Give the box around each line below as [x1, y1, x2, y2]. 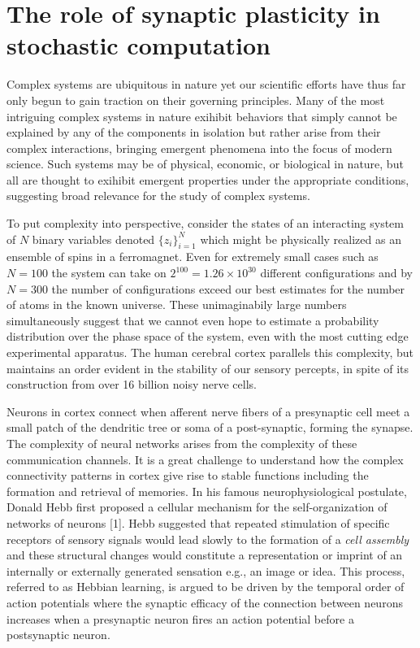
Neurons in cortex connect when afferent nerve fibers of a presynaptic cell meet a [6, 402, 410, 420]
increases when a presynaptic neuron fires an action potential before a [6, 610, 354, 627]
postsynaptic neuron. [6, 626, 110, 643]
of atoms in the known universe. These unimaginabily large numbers [6, 296, 347, 313]
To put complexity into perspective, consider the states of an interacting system [6, 215, 404, 232]
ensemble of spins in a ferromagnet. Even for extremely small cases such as [6, 248, 379, 265]
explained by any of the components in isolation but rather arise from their [6, 124, 381, 141]
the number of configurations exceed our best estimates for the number [51, 280, 405, 297]
